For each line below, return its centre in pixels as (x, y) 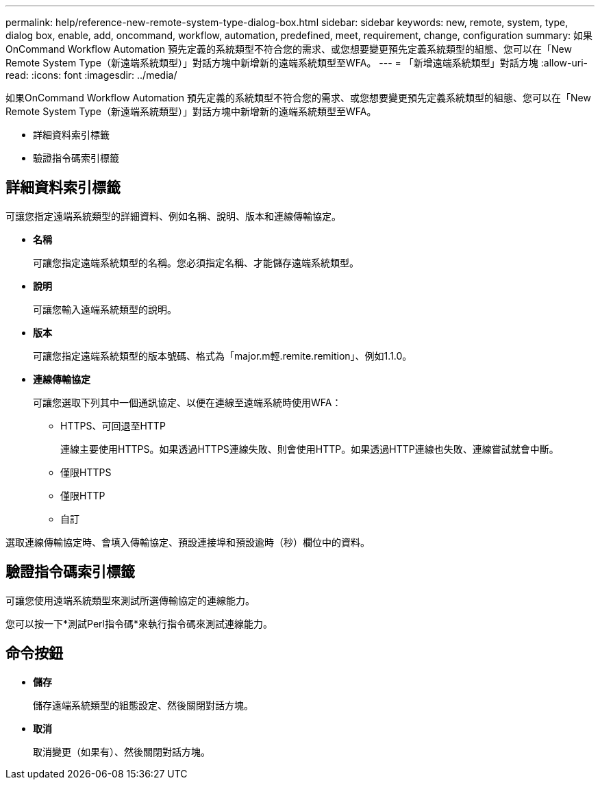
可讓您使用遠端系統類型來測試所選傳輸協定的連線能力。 (130, 600)
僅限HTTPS (86, 472)
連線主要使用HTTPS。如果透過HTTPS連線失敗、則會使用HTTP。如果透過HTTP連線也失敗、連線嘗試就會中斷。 (310, 449)
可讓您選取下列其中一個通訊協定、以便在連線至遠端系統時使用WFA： (187, 402)
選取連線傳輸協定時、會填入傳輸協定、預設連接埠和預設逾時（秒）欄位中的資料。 (188, 542)
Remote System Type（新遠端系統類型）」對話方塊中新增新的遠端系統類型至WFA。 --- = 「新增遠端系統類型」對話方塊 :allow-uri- (297, 63)
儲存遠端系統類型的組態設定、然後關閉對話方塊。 (143, 705)
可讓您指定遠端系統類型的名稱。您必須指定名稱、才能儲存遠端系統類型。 (196, 262)
